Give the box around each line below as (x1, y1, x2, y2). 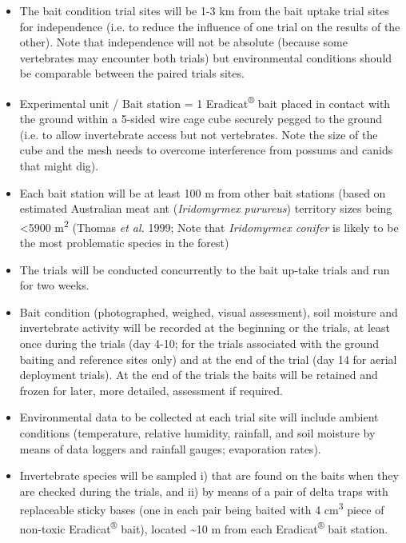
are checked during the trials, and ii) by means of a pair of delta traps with (19, 482, 388, 499)
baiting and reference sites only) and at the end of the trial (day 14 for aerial (19, 350, 397, 367)
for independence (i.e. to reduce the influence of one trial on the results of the (19, 18, 400, 34)
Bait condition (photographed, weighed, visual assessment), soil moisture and (19, 303, 398, 320)
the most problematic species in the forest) (19, 234, 229, 251)
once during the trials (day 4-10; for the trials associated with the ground (19, 335, 380, 351)
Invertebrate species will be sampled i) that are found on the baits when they (19, 467, 399, 484)
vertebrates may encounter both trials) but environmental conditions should (19, 49, 392, 66)
